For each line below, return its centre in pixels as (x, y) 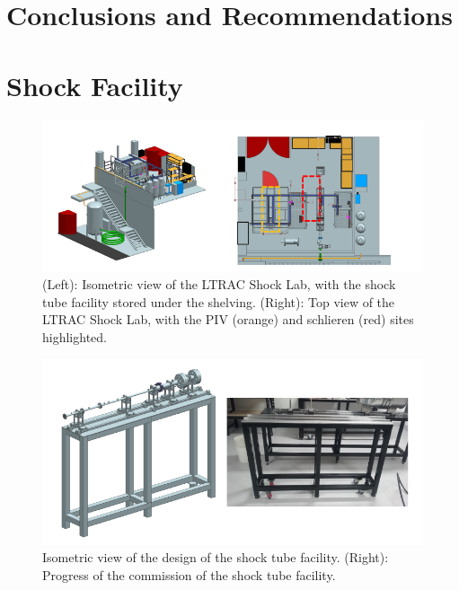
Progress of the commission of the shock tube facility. (189, 574)
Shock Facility (95, 85)
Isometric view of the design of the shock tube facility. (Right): (216, 557)
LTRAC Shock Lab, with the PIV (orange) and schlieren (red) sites (228, 319)
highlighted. (75, 337)
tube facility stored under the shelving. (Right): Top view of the (219, 301)
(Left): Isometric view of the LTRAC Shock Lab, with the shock (219, 284)
